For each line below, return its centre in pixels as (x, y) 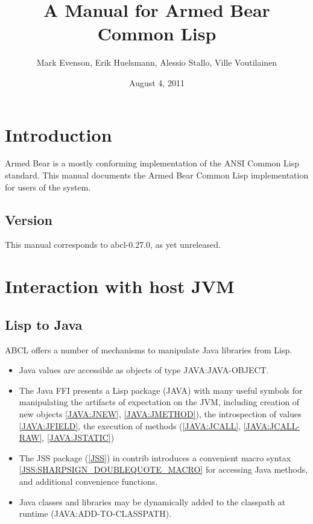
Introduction (58, 134)
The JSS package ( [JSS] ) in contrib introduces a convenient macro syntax (155, 457)
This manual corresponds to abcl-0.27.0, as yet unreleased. (113, 245)
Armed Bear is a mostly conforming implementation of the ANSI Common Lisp (152, 163)
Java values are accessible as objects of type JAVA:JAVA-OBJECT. (144, 370)
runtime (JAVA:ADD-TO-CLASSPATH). (95, 513)
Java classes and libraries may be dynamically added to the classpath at (152, 501)
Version (29, 219)
